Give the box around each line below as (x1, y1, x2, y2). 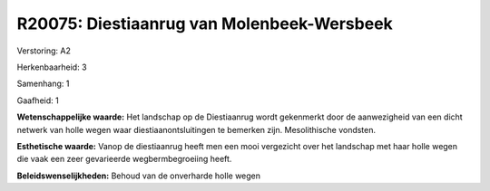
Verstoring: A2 (16, 45, 72, 56)
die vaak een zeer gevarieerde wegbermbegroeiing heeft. (16, 154, 232, 165)
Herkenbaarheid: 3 (16, 62, 87, 72)
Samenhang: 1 (16, 78, 70, 90)
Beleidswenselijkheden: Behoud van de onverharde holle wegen (16, 170, 261, 181)
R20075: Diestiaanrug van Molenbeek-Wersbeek (16, 14, 394, 33)
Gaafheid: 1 (16, 95, 59, 106)
